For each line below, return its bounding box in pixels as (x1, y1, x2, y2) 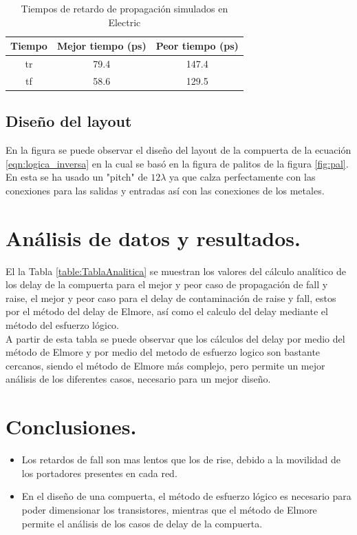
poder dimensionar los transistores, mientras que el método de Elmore (21, 502, 317, 516)
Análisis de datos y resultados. (6, 223, 301, 252)
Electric (108, 14, 141, 29)
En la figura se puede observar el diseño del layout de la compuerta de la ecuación (6, 143, 351, 157)
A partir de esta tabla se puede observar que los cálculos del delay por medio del (6, 331, 345, 345)
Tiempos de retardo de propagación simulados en (21, 1, 228, 15)
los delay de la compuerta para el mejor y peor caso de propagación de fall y (6, 277, 328, 292)
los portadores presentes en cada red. (21, 465, 177, 480)
